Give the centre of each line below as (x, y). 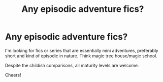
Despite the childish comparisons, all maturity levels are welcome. (72, 65)
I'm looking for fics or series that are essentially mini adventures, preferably (82, 50)
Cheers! (13, 75)
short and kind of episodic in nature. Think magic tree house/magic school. (81, 56)
